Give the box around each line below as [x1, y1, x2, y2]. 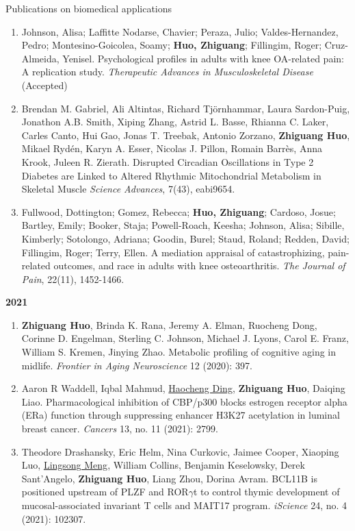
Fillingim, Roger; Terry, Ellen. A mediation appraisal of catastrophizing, [21, 245, 325, 259]
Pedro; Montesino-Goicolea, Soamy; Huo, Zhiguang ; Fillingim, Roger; [21, 38, 322, 52]
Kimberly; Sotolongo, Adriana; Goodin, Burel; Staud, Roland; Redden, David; [21, 231, 350, 245]
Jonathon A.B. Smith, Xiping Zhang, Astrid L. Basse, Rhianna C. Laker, [21, 114, 329, 129]
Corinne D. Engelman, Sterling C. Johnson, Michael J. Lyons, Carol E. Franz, [21, 331, 349, 345]
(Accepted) [21, 77, 68, 92]
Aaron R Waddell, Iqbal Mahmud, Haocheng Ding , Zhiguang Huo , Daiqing [21, 381, 345, 395]
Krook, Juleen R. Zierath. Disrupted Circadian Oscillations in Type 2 [21, 154, 314, 169]
